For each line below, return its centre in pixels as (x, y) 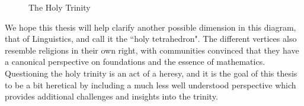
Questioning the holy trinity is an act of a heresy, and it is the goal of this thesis (151, 73)
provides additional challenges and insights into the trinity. (111, 96)
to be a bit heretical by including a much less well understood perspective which (151, 85)
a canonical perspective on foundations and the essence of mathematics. (135, 62)
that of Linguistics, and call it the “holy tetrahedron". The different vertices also (151, 39)
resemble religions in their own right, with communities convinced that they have (152, 50)
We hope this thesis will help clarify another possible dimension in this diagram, (151, 27)
